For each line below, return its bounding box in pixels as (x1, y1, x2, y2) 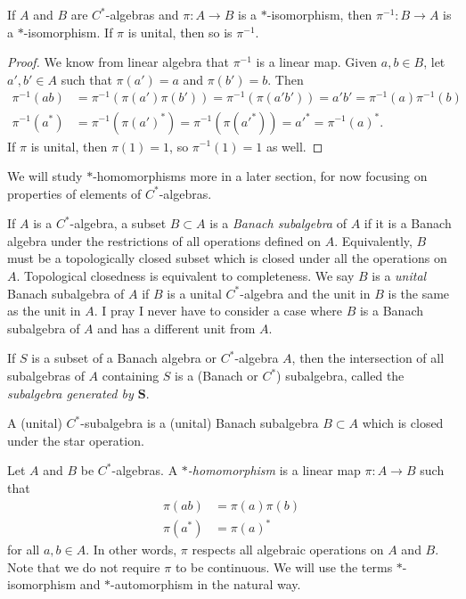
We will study (7, 167, 83, 185)
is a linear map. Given (256, 53, 378, 71)
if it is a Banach (364, 214, 452, 233)
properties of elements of (7, 184, 142, 202)
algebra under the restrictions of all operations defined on (7, 231, 322, 250)
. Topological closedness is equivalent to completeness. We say (16, 267, 355, 285)
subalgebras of (7, 366, 85, 385)
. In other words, (86, 540, 177, 559)
